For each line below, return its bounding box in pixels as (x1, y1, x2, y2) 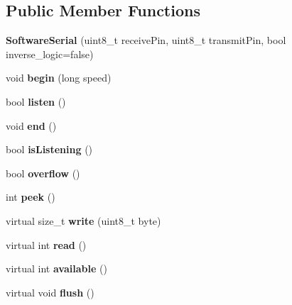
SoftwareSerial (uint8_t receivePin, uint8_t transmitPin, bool (6, 33, 286, 48)
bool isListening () (6, 142, 93, 157)
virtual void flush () (6, 284, 94, 299)
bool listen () (6, 94, 66, 109)
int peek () (6, 189, 55, 204)
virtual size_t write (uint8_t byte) (6, 213, 161, 228)
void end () (6, 118, 57, 133)
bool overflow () (6, 165, 80, 180)
